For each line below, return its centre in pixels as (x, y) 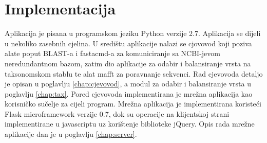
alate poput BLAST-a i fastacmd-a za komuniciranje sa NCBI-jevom (112, 53)
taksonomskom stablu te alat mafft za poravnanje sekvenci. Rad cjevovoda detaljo (134, 73)
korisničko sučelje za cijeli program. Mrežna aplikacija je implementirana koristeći (133, 104)
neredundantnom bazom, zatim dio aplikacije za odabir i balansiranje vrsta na (128, 63)
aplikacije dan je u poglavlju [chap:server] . (71, 134)
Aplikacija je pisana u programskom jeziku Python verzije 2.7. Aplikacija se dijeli (133, 33)
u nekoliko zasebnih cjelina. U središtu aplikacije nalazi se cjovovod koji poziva (128, 43)
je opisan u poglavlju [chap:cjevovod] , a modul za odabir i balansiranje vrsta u (128, 84)
